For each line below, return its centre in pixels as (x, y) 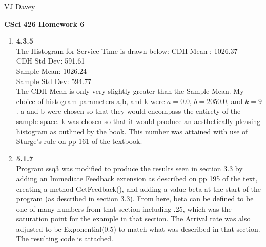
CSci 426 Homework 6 (44, 23)
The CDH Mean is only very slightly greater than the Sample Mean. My (130, 91)
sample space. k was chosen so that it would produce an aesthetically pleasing (138, 121)
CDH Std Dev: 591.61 (50, 61)
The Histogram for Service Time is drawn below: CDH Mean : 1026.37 (127, 50)
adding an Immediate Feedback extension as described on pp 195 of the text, (137, 178)
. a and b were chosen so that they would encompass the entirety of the (128, 111)
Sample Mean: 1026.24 (52, 70)
